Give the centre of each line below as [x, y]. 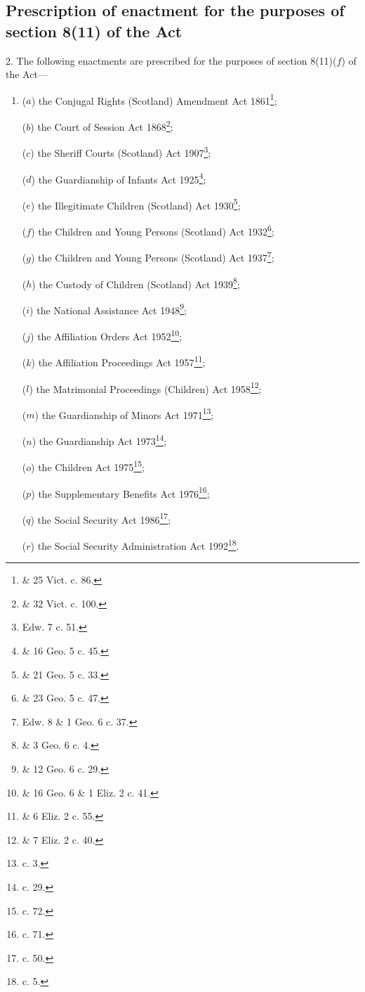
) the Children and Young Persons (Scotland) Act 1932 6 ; [153, 230]
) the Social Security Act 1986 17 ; [101, 518]
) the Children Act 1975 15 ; [88, 466]
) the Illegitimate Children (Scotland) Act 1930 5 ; [135, 204]
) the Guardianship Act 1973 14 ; [99, 440]
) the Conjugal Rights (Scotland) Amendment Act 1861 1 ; [154, 99]
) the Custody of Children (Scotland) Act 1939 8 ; [136, 283]
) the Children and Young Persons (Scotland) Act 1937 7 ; [152, 256]
